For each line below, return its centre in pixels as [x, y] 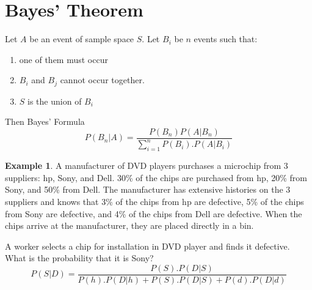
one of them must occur [63, 59]
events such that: [226, 39]
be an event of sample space [82, 39]
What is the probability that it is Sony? [79, 258]
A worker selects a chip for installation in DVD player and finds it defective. [147, 246]
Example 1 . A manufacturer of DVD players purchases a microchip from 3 [147, 165]
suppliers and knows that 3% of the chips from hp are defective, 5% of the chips [154, 201]
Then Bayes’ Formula [45, 121]
